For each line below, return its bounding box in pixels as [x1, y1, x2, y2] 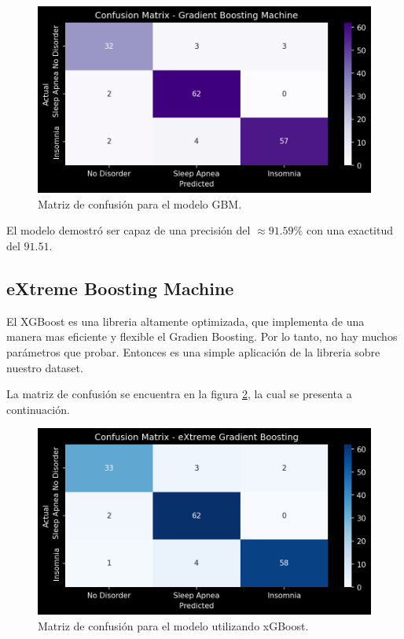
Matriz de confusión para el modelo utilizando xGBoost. [38, 618, 309, 634]
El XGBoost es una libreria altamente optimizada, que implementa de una [6, 312, 365, 329]
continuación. [6, 401, 70, 417]
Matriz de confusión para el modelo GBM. [38, 195, 242, 212]
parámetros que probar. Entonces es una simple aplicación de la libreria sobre [6, 343, 380, 360]
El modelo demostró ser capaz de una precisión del [6, 222, 251, 238]
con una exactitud [306, 222, 394, 238]
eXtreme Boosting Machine [6, 275, 234, 300]
